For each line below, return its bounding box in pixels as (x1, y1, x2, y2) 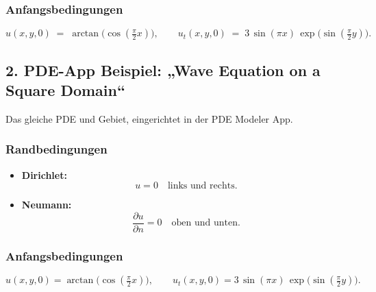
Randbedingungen (5, 141, 108, 158)
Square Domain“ (5, 80, 125, 100)
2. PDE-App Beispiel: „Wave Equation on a (5, 59, 321, 80)
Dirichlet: (21, 167, 67, 182)
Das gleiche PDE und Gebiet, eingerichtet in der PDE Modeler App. (5, 111, 293, 125)
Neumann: (21, 197, 72, 212)
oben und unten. (171, 218, 240, 228)
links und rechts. (167, 181, 238, 191)
